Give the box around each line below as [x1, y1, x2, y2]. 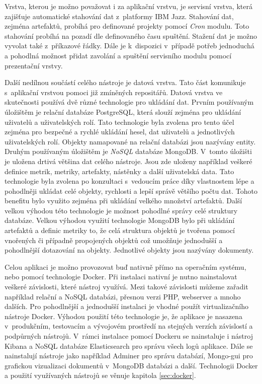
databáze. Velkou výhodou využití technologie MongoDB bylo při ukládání [5, 215, 235, 225]
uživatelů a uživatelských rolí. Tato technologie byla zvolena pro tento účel [5, 116, 234, 127]
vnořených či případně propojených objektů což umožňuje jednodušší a [5, 235, 223, 245]
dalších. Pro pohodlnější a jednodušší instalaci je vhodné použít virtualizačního [5, 301, 248, 312]
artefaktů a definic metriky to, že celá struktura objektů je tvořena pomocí [5, 225, 235, 236]
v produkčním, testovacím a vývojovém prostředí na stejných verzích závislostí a [5, 321, 253, 331]
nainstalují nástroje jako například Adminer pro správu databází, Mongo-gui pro [5, 350, 253, 361]
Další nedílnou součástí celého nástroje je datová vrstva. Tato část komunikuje [5, 77, 246, 88]
